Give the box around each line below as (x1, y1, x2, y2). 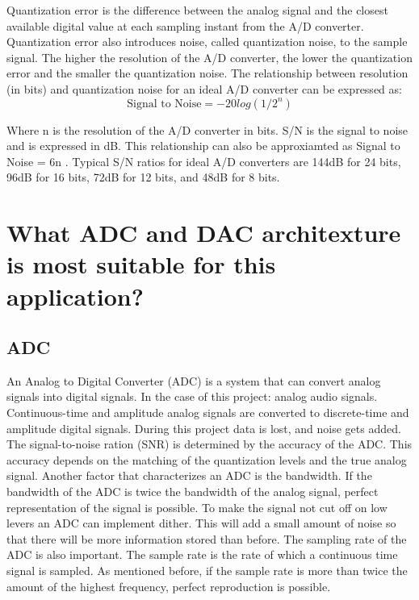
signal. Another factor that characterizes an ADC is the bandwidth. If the (6, 467, 372, 484)
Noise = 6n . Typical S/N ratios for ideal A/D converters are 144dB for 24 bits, (6, 152, 401, 169)
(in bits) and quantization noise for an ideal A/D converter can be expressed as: (6, 80, 402, 97)
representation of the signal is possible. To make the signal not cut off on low (6, 498, 388, 515)
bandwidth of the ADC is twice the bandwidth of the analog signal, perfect (6, 483, 379, 500)
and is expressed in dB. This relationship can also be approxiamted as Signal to (6, 137, 400, 154)
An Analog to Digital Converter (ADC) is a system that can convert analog (6, 372, 381, 389)
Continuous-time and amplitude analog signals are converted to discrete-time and (6, 404, 409, 421)
